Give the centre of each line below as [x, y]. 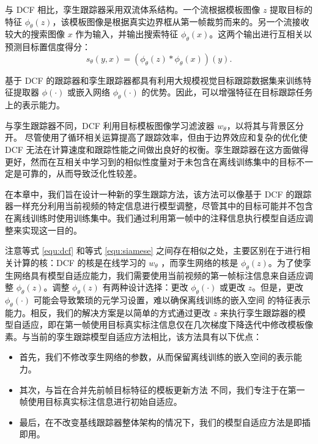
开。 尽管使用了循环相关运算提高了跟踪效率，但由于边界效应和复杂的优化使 [156, 137]
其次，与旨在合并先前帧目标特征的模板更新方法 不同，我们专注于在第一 [162, 389]
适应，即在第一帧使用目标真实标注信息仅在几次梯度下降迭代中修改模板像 [167, 324]
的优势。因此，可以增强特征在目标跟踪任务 [227, 92]
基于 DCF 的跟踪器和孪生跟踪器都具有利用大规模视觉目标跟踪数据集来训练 [154, 80]
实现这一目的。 [52, 230]
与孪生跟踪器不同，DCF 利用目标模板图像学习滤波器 [110, 125]
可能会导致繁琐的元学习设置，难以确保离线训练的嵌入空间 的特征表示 [172, 299]
